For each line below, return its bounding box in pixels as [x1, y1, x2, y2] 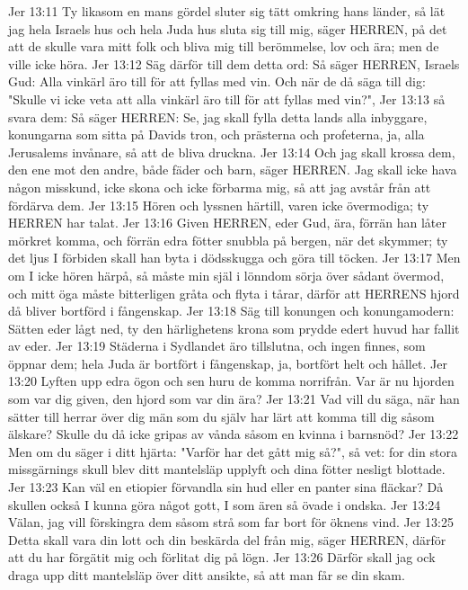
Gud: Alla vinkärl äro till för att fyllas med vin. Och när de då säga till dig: [8, 72, 426, 91]
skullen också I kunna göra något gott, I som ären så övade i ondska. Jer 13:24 [8, 495, 441, 514]
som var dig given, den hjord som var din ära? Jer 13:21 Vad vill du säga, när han [8, 389, 460, 408]
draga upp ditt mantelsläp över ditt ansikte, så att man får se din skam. [8, 566, 405, 584]
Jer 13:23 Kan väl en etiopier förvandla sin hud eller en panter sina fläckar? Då [8, 478, 444, 496]
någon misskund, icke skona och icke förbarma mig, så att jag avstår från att [8, 177, 431, 196]
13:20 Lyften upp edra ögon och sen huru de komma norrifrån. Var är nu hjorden [8, 371, 455, 390]
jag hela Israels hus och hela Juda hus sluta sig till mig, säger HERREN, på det [8, 19, 447, 38]
